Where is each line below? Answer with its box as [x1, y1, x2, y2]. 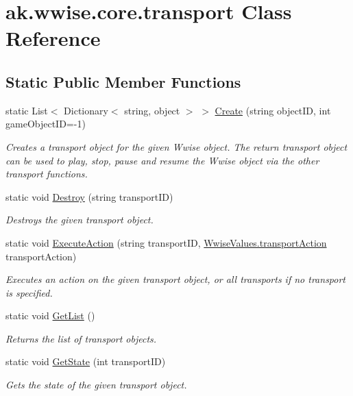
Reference [5, 24, 101, 52]
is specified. [5, 285, 53, 299]
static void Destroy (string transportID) [5, 189, 173, 203]
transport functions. [5, 166, 88, 181]
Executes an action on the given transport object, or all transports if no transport [5, 272, 346, 286]
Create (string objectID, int [215, 103, 331, 117]
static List [5, 103, 48, 117]
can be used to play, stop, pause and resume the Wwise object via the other [5, 153, 319, 167]
